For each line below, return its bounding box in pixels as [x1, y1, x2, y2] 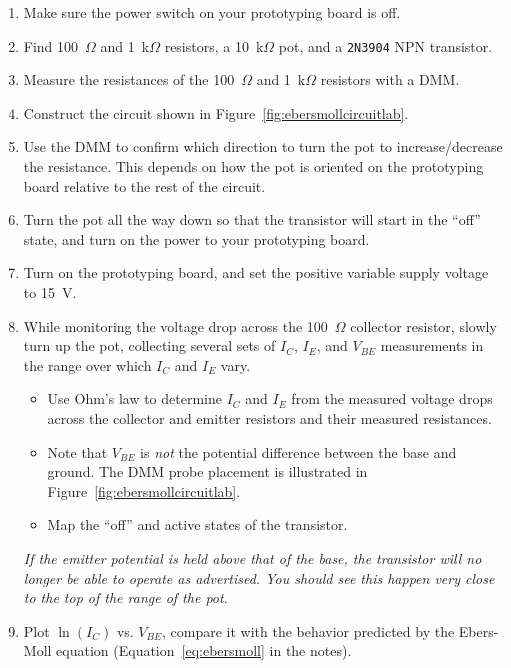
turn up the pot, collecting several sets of [23, 335, 276, 356]
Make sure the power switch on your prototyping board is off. [23, 2, 401, 22]
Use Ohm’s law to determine [47, 388, 222, 409]
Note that [47, 441, 108, 462]
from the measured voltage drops [291, 388, 493, 409]
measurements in [380, 335, 484, 356]
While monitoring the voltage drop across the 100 [23, 315, 328, 336]
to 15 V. [23, 282, 77, 302]
